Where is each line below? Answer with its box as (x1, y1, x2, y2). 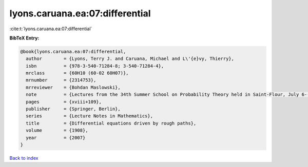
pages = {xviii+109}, (26, 99, 102, 105)
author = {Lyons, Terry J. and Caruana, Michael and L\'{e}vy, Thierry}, (26, 56, 235, 61)
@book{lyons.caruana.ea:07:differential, (20, 49, 126, 54)
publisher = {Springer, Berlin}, (26, 106, 121, 112)
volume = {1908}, (26, 128, 88, 133)
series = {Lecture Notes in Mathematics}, (26, 113, 153, 119)
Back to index (9, 155, 38, 161)
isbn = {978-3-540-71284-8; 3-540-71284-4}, (26, 63, 164, 69)
